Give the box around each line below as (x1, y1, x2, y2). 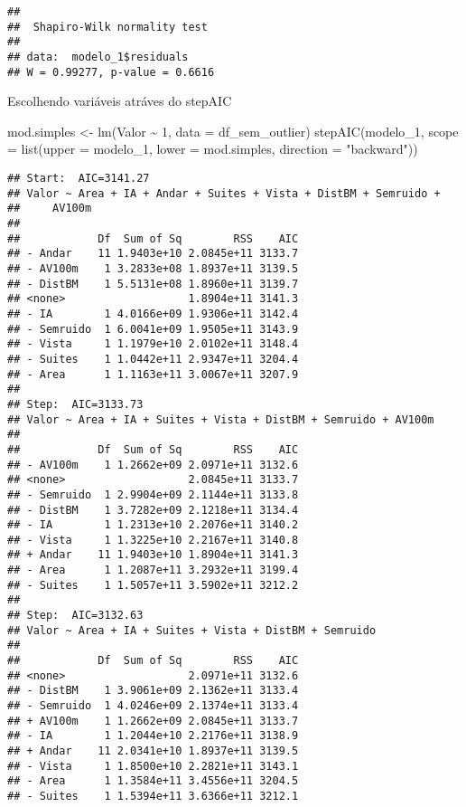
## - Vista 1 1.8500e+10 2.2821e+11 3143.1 (7, 759, 299, 773)
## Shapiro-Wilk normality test (7, 20, 208, 33)
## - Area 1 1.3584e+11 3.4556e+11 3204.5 (7, 774, 299, 788)
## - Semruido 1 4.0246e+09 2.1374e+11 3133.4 (7, 699, 299, 713)
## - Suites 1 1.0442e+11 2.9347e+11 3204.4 (7, 352, 299, 366)
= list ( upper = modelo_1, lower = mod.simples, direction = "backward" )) (7, 139, 418, 158)
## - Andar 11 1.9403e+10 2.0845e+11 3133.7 (7, 247, 299, 261)
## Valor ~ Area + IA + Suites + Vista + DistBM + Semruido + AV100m (7, 413, 434, 426)
